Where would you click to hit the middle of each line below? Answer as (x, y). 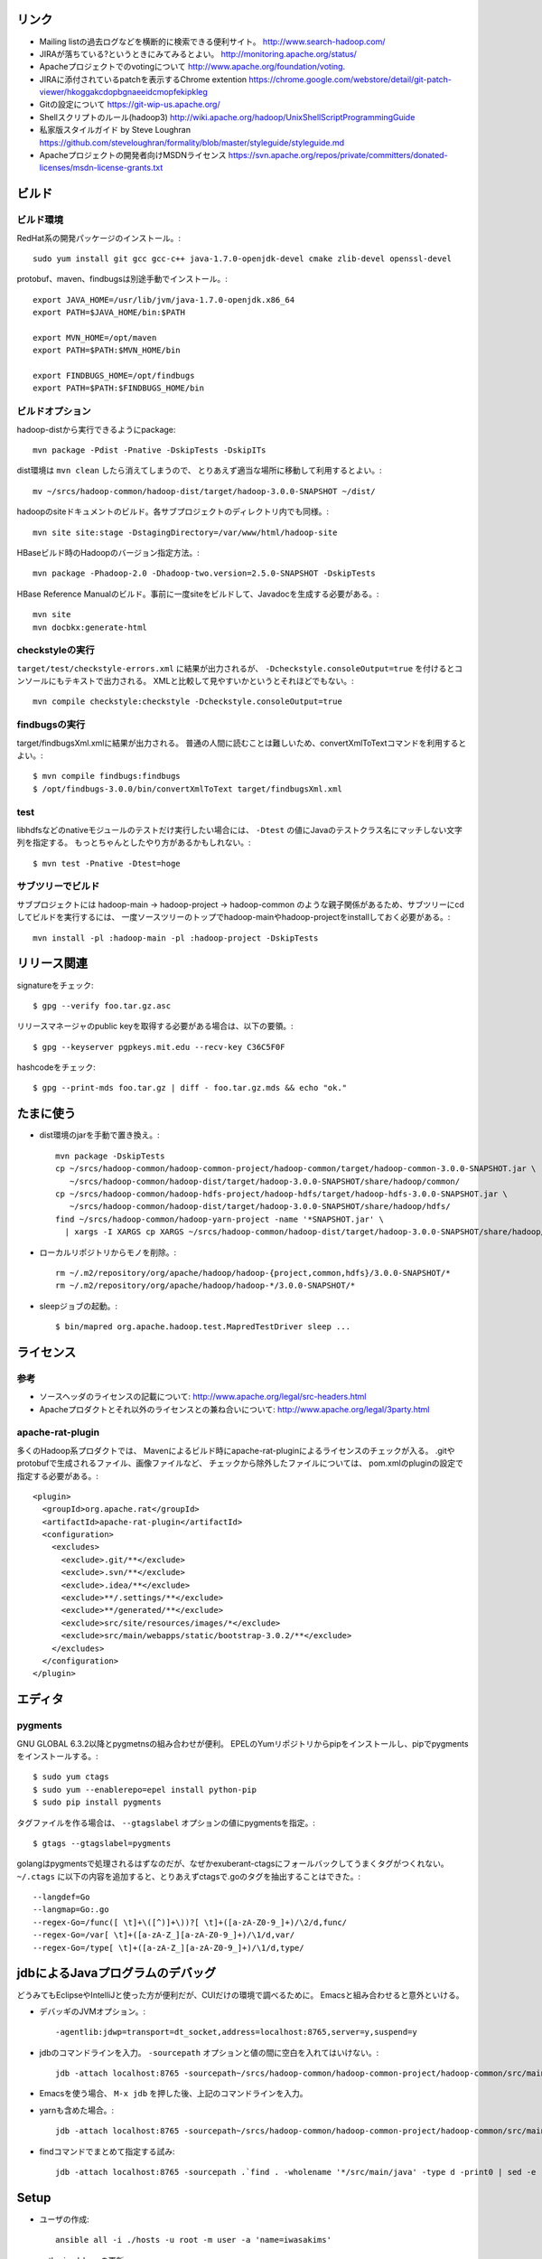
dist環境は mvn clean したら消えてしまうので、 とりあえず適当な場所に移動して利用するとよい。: (199, 471)
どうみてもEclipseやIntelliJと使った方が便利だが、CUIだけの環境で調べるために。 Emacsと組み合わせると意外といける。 (240, 1995)
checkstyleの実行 (56, 651)
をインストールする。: (57, 1756)
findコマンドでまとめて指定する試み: (107, 2151)
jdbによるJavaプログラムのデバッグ (117, 1973)
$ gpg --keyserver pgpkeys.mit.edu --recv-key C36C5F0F (159, 1047)
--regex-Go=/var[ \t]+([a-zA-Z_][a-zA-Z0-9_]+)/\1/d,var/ (164, 1935)
